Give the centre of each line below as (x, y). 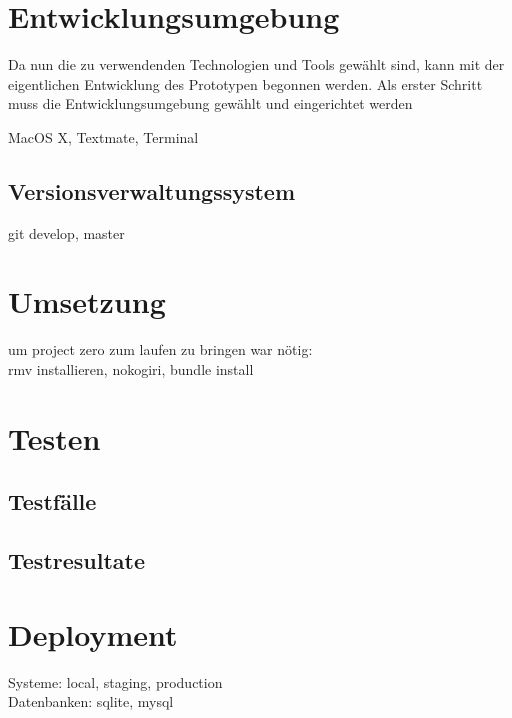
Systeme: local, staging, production (115, 681)
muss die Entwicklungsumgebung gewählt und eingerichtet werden (210, 103)
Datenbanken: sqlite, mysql (91, 701)
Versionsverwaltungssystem (152, 190)
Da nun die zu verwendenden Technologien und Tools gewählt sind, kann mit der (256, 64)
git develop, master (66, 232)
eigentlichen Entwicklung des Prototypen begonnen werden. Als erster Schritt (245, 83)
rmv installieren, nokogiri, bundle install (131, 369)
